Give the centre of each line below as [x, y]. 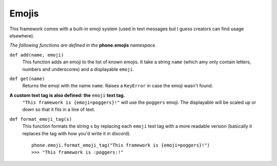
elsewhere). [22, 35]
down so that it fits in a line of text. [59, 109]
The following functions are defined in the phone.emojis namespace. [83, 45]
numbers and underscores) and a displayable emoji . [78, 69]
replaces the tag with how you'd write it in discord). [76, 133]
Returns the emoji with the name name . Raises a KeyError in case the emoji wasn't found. [118, 86]
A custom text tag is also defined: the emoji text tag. [67, 95]
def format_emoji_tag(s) [41, 119]
